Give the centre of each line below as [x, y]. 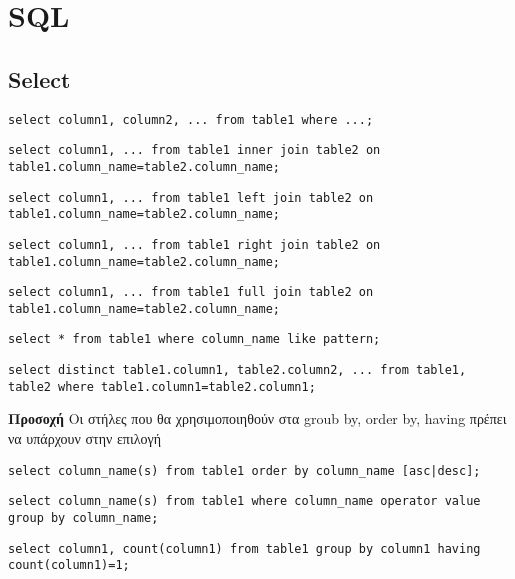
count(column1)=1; [69, 565]
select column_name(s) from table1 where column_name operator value [244, 501]
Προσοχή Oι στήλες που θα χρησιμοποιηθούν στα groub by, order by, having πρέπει [257, 418]
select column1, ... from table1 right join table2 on [194, 244]
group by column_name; [83, 517]
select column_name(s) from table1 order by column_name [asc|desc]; [244, 470]
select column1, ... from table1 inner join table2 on [194, 150]
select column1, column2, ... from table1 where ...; [191, 119]
